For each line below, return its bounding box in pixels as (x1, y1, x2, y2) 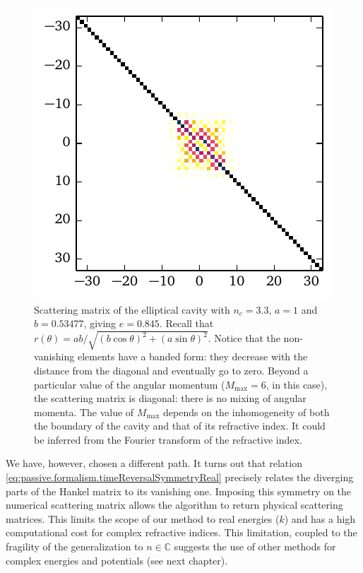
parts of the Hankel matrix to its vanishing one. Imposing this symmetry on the (6, 483, 352, 498)
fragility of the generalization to (6, 539, 143, 554)
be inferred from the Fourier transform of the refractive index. (34, 432, 302, 447)
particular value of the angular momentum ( (34, 377, 225, 391)
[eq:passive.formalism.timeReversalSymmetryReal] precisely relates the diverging (6, 470, 354, 485)
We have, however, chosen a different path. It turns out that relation (6, 456, 302, 471)
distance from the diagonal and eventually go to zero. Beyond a (34, 362, 309, 377)
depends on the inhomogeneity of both (163, 404, 330, 419)
